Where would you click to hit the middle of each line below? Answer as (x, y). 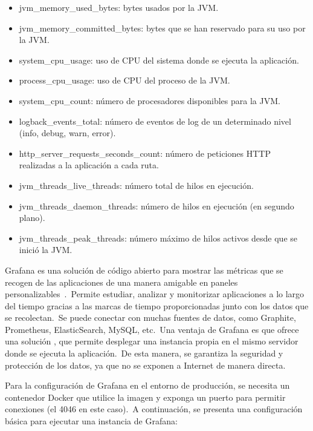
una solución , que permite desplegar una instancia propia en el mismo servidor (152, 341)
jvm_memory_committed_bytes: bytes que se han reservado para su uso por (162, 28)
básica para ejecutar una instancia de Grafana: (91, 421)
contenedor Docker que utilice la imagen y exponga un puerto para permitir (145, 397)
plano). (32, 218)
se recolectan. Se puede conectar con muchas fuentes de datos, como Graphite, (150, 317)
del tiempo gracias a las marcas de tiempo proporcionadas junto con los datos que (157, 305)
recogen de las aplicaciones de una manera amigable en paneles (121, 282)
